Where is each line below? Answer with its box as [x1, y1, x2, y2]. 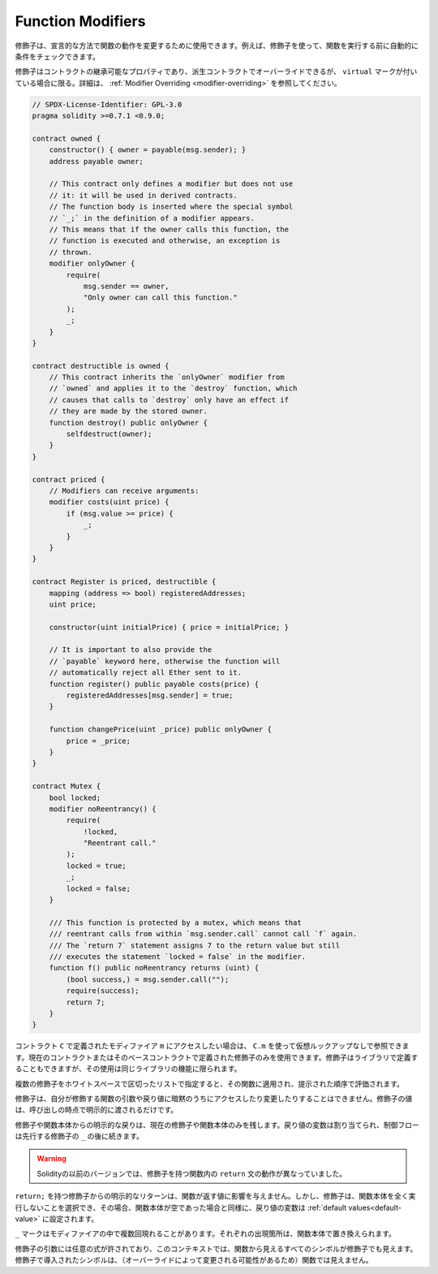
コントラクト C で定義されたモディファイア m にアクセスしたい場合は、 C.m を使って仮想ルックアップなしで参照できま [15, 1041, 410, 1051]
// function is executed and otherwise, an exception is [49, 236, 281, 245]
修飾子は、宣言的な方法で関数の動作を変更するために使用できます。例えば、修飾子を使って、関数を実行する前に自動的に [15, 41, 419, 50]
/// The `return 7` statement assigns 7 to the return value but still [49, 940, 341, 950]
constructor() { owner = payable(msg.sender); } [49, 145, 247, 154]
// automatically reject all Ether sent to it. [49, 668, 243, 677]
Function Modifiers [15, 12, 146, 30]
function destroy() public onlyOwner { [49, 418, 208, 427]
